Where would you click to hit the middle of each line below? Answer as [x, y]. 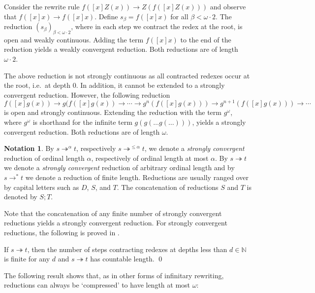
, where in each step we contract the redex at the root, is [157, 26]
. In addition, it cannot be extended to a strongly [150, 85]
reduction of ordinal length [44, 158]
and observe [228, 6]
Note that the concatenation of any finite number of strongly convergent [113, 213]
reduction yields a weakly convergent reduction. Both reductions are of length [121, 49]
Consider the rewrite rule [42, 6]
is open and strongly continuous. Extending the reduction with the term [113, 112]
